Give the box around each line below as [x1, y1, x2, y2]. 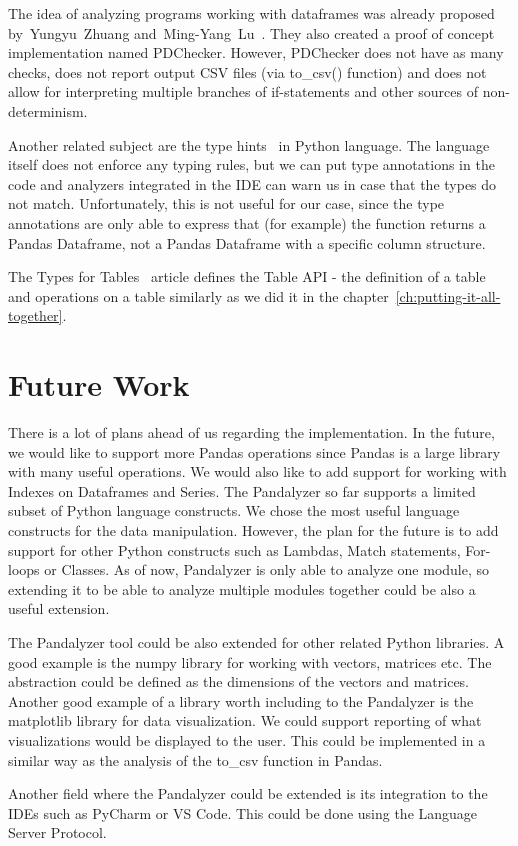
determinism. [8, 100, 88, 121]
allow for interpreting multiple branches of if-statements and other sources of [8, 81, 479, 102]
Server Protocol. [8, 822, 107, 843]
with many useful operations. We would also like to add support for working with [8, 461, 507, 482]
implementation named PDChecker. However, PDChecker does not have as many [8, 42, 504, 63]
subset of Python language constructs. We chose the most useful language [8, 500, 460, 521]
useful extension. [8, 598, 110, 619]
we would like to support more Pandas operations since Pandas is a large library [8, 441, 501, 462]
